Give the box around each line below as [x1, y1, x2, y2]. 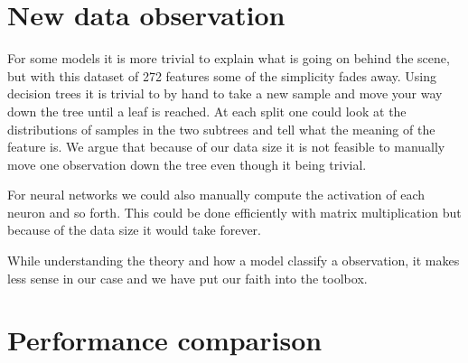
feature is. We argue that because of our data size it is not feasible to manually [7, 137, 445, 156]
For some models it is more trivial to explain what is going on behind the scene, [7, 49, 450, 68]
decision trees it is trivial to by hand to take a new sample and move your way [7, 84, 443, 103]
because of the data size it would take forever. [7, 220, 261, 239]
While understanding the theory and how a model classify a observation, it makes [7, 251, 460, 270]
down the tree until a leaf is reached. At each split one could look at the [7, 101, 407, 120]
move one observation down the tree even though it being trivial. [7, 154, 367, 173]
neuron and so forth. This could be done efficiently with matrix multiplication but [7, 202, 462, 221]
